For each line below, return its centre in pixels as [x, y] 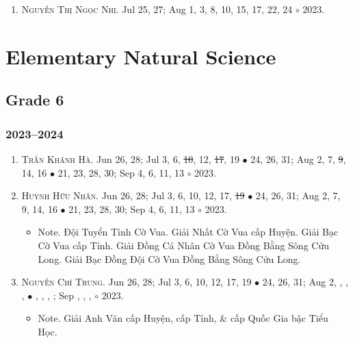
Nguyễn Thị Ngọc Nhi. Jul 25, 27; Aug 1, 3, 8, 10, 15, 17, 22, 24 [157, 9]
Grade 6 [35, 100]
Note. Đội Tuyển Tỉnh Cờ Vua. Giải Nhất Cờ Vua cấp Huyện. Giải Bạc [188, 232]
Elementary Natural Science [141, 56]
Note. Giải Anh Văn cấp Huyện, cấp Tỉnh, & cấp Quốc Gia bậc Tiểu [183, 318]
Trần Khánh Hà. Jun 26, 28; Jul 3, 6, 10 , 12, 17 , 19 [130, 158]
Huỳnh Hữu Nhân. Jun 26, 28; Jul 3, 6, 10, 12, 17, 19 [133, 195]
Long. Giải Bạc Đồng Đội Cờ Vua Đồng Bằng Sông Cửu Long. [169, 258]
